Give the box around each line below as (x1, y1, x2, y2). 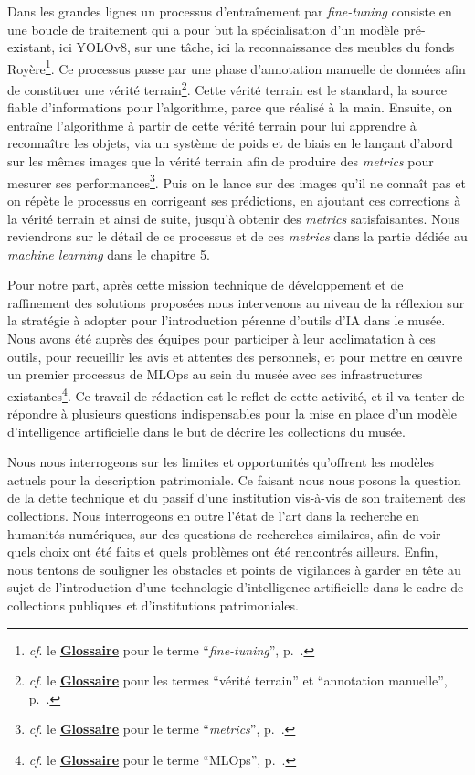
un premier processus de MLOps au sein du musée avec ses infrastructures (7, 365, 423, 384)
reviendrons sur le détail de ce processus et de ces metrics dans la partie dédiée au (7, 227, 468, 246)
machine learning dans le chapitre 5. (7, 244, 210, 263)
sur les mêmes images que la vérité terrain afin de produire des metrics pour (7, 152, 434, 171)
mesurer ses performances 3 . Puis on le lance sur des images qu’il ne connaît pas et (7, 170, 466, 192)
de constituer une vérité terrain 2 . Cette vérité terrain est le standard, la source (7, 78, 447, 99)
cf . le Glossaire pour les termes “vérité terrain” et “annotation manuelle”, (28, 671, 448, 690)
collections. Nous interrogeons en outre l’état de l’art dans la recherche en (7, 506, 419, 526)
